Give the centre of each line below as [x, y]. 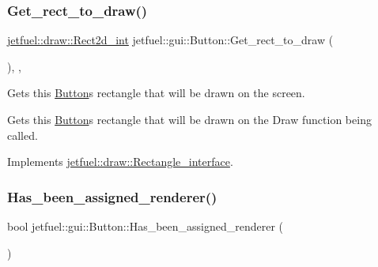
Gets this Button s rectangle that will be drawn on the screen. [156, 93]
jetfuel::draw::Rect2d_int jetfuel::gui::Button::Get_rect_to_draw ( [170, 40]
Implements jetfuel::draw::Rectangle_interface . [120, 162]
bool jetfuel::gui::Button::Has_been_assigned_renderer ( [146, 226]
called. [23, 135]
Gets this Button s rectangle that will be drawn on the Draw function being [189, 119]
